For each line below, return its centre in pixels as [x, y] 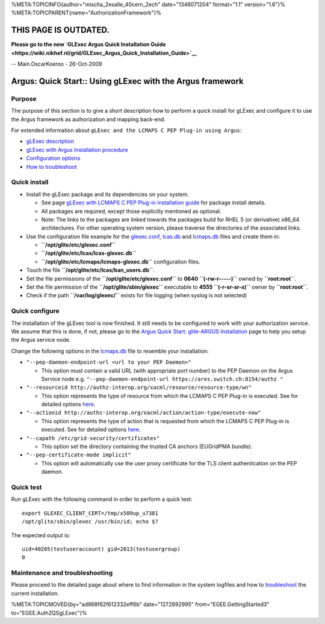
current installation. [35, 593]
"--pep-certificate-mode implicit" [79, 455]
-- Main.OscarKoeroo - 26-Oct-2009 [57, 64]
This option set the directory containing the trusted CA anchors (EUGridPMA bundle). [147, 447]
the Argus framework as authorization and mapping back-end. [88, 119]
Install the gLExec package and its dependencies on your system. [107, 194]
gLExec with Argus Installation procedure [77, 150]
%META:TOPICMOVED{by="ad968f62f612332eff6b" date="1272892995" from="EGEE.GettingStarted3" [140, 604]
